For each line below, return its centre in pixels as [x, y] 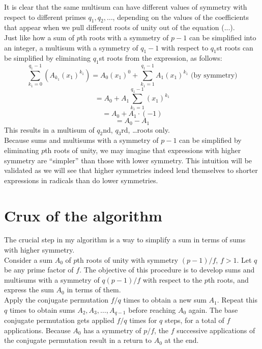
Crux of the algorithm [83, 215]
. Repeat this [237, 300]
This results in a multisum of [49, 129]
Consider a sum [28, 259]
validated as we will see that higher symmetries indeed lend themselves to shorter [131, 170]
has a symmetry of [112, 330]
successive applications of [216, 330]
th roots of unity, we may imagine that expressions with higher [143, 150]
